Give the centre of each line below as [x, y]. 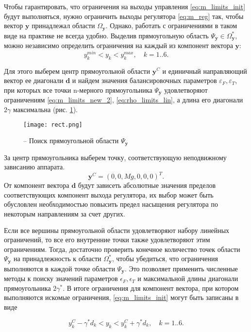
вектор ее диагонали [34, 80]
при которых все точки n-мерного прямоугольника [78, 90]
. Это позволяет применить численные [181, 268]
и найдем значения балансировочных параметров [144, 80]
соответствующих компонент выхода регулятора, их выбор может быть [109, 194]
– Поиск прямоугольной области [71, 141]
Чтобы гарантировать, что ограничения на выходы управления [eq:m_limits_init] [125, 6]
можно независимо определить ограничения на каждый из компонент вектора [118, 45]
